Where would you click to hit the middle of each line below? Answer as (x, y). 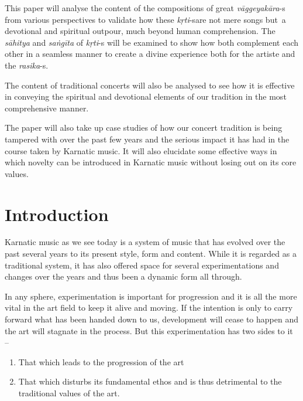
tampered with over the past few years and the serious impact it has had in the (147, 139)
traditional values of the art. (69, 392)
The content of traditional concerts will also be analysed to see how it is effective (150, 85)
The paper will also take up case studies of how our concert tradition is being (144, 128)
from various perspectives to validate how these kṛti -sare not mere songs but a (145, 19)
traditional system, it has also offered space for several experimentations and (142, 265)
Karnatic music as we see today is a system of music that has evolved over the (145, 242)
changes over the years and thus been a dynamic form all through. (123, 276)
